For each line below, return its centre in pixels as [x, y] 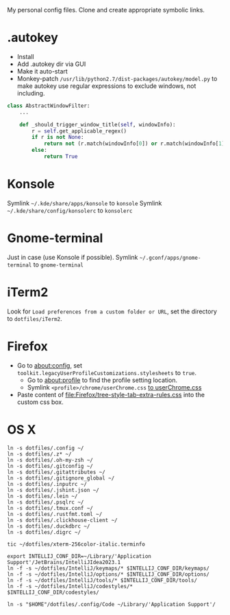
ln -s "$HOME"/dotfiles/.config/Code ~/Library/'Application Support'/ [111, 604]
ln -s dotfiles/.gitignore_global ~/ [61, 478]
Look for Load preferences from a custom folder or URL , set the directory [112, 311]
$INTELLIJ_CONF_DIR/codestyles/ [53, 592]
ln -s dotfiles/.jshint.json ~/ [53, 490]
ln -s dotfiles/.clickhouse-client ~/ [62, 520]
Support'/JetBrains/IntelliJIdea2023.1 [64, 562]
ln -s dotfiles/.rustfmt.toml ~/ [55, 514]
